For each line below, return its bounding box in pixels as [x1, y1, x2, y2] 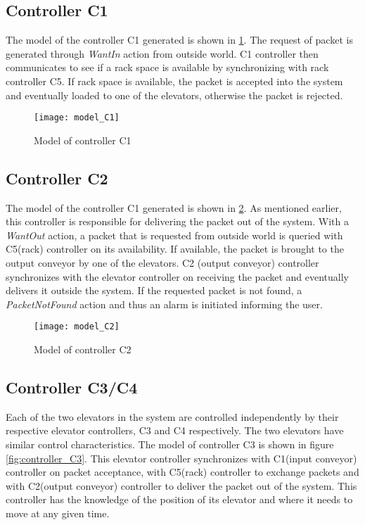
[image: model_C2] [34, 322, 120, 332]
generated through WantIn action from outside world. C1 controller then [6, 46, 319, 61]
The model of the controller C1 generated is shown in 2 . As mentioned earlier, [6, 200, 342, 215]
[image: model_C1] [34, 113, 120, 123]
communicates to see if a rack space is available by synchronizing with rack [6, 60, 329, 75]
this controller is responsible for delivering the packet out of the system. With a [6, 214, 349, 229]
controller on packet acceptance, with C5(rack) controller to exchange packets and [6, 464, 359, 479]
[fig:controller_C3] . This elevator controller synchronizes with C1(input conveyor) [6, 450, 357, 465]
